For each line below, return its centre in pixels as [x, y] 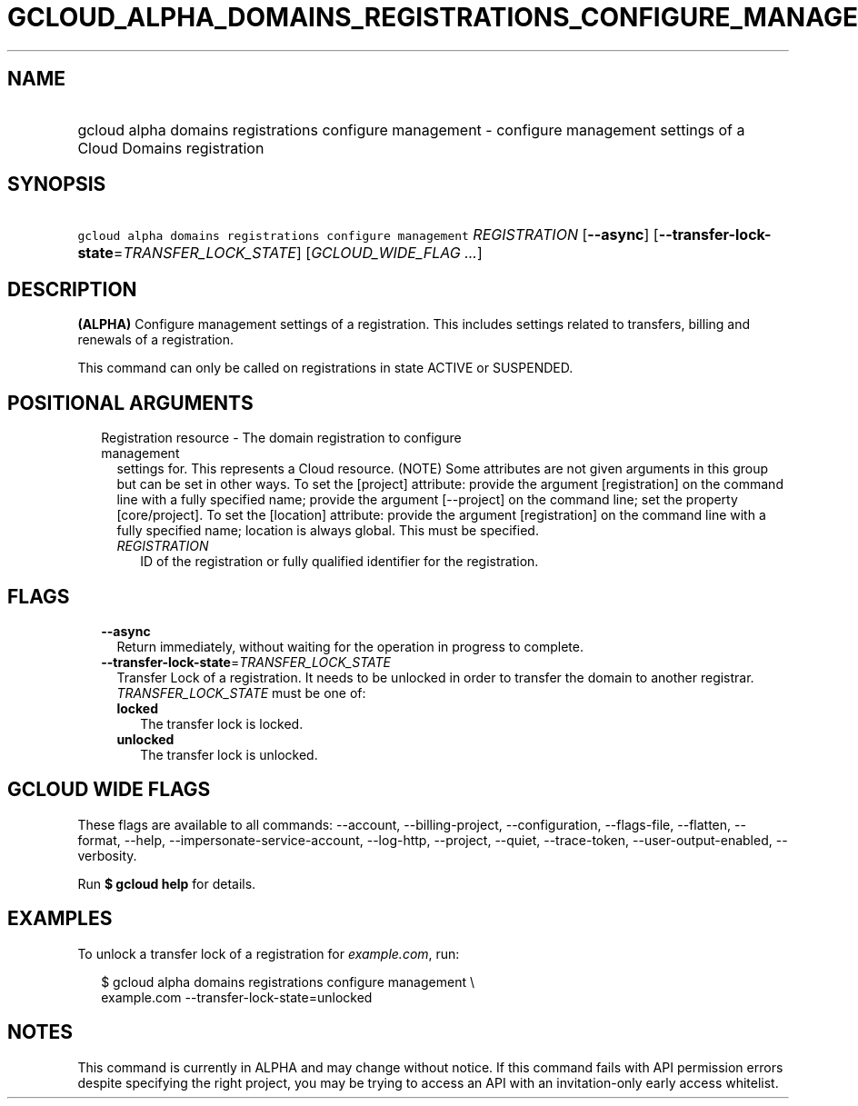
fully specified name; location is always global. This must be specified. [328, 531]
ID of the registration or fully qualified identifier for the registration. [339, 562]
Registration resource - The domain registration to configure [281, 438]
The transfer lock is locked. [222, 723]
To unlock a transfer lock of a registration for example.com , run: [269, 953]
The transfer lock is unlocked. [229, 754]
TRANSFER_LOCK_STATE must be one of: [241, 692]
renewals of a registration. [156, 340]
